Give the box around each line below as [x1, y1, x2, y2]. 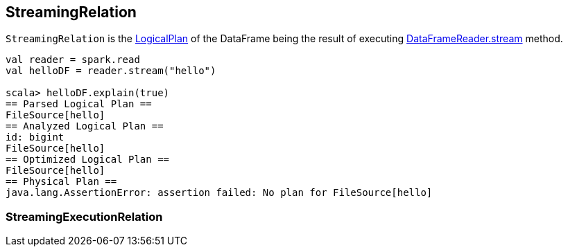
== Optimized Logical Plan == [6, 154, 170, 165]
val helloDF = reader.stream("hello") [6, 65, 216, 77]
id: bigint [6, 132, 64, 143]
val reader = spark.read [6, 54, 140, 66]
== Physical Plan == [6, 176, 117, 188]
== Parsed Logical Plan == [6, 98, 152, 110]
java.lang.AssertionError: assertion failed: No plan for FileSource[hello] [6, 187, 433, 199]
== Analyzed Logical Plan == [6, 120, 164, 132]
